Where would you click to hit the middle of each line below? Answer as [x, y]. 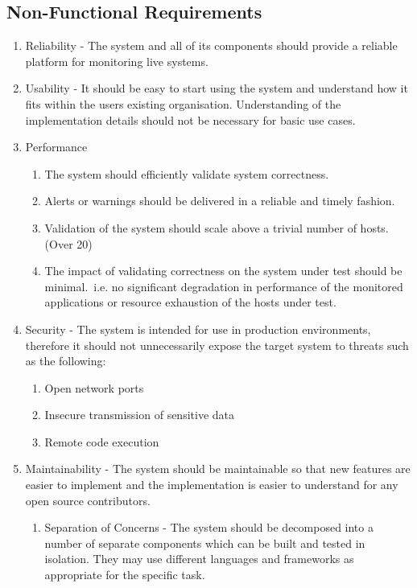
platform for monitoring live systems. [117, 61]
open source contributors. [88, 500]
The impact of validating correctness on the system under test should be [223, 271]
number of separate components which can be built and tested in [205, 543]
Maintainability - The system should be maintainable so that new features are [218, 469]
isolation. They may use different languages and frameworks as [199, 559]
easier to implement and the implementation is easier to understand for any [212, 485]
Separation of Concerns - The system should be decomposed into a [209, 527]
